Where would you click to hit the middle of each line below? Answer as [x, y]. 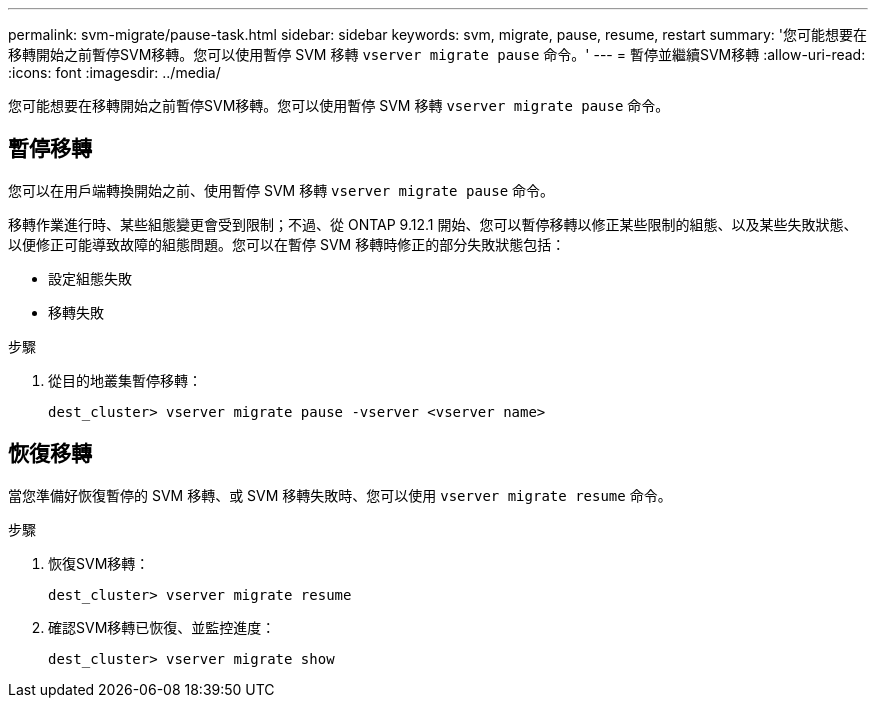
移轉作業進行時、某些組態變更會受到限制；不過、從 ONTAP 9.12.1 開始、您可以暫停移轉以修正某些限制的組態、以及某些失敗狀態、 [433, 224]
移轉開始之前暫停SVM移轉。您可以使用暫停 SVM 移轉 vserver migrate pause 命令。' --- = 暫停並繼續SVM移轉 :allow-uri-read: [437, 54]
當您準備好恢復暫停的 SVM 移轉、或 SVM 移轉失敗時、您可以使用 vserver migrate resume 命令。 [340, 495]
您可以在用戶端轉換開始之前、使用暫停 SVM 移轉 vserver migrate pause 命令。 [281, 190]
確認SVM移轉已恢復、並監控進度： [162, 627]
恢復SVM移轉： [99, 563]
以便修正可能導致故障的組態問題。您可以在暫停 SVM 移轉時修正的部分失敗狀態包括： [287, 244]
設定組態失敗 [90, 278]
